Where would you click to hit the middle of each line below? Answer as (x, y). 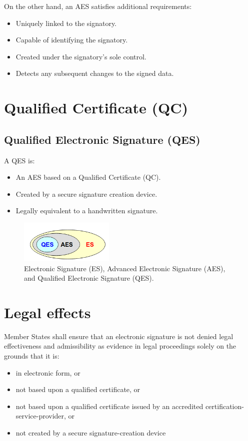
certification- (224, 406)
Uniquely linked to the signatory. (66, 23)
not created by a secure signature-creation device (91, 433)
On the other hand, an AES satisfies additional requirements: (98, 6)
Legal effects (47, 312)
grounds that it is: (32, 356)
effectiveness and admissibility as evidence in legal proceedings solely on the (120, 346)
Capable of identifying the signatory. (72, 40)
